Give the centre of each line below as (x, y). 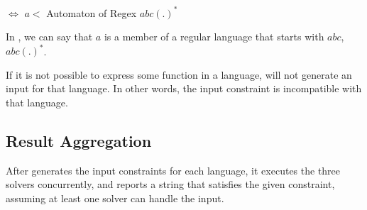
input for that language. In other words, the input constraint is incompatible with (184, 88)
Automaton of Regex (92, 12)
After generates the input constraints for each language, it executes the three (173, 170)
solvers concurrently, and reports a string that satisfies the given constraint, (170, 184)
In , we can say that (49, 37)
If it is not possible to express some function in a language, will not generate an (179, 74)
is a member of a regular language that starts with (214, 37)
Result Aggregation (79, 140)
